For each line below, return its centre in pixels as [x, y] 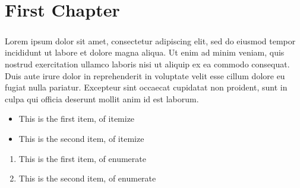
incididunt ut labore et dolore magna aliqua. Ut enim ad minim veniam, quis [145, 52]
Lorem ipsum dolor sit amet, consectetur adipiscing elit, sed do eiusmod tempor [150, 40]
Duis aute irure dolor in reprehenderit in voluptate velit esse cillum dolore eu [145, 75]
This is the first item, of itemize [77, 119]
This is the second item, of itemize [81, 138]
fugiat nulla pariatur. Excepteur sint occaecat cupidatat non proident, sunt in [146, 87]
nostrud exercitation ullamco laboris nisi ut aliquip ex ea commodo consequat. [147, 64]
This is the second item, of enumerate [87, 178]
